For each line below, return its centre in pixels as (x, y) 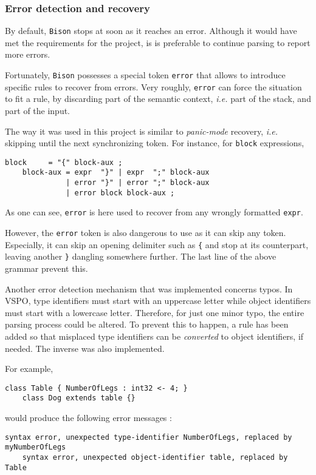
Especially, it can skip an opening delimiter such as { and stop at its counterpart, (157, 244)
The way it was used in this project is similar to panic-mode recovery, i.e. (142, 131)
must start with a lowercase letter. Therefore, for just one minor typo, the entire (155, 312)
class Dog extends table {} (79, 398)
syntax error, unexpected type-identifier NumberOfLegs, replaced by (149, 437)
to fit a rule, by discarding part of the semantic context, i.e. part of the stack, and (158, 99)
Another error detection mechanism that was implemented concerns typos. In (149, 288)
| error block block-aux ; (120, 193)
